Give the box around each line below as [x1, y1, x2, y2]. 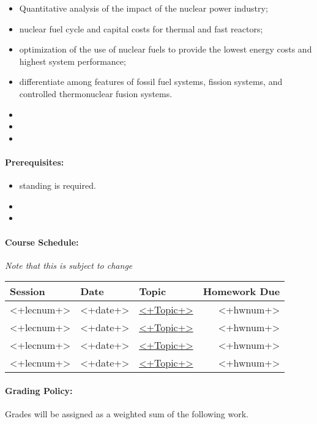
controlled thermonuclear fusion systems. [19, 87, 173, 100]
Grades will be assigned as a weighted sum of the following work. [5, 408, 248, 420]
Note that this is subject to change [5, 258, 133, 271]
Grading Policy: [5, 384, 73, 397]
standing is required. [19, 179, 96, 192]
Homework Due [203, 284, 280, 299]
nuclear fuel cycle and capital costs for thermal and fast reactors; [19, 22, 263, 35]
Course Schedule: [5, 235, 79, 248]
